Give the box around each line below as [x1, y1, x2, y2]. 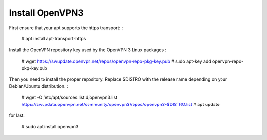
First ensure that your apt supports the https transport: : [9, 25, 123, 31]
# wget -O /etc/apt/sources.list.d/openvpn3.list [21, 94, 118, 101]
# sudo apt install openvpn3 [21, 124, 79, 130]
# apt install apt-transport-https [21, 35, 86, 41]
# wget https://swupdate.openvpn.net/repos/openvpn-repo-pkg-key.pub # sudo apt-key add [21, 58, 211, 64]
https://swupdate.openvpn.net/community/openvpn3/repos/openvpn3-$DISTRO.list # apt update [21, 101, 220, 107]
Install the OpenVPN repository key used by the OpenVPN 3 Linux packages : [9, 47, 167, 53]
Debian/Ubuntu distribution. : [9, 83, 68, 89]
